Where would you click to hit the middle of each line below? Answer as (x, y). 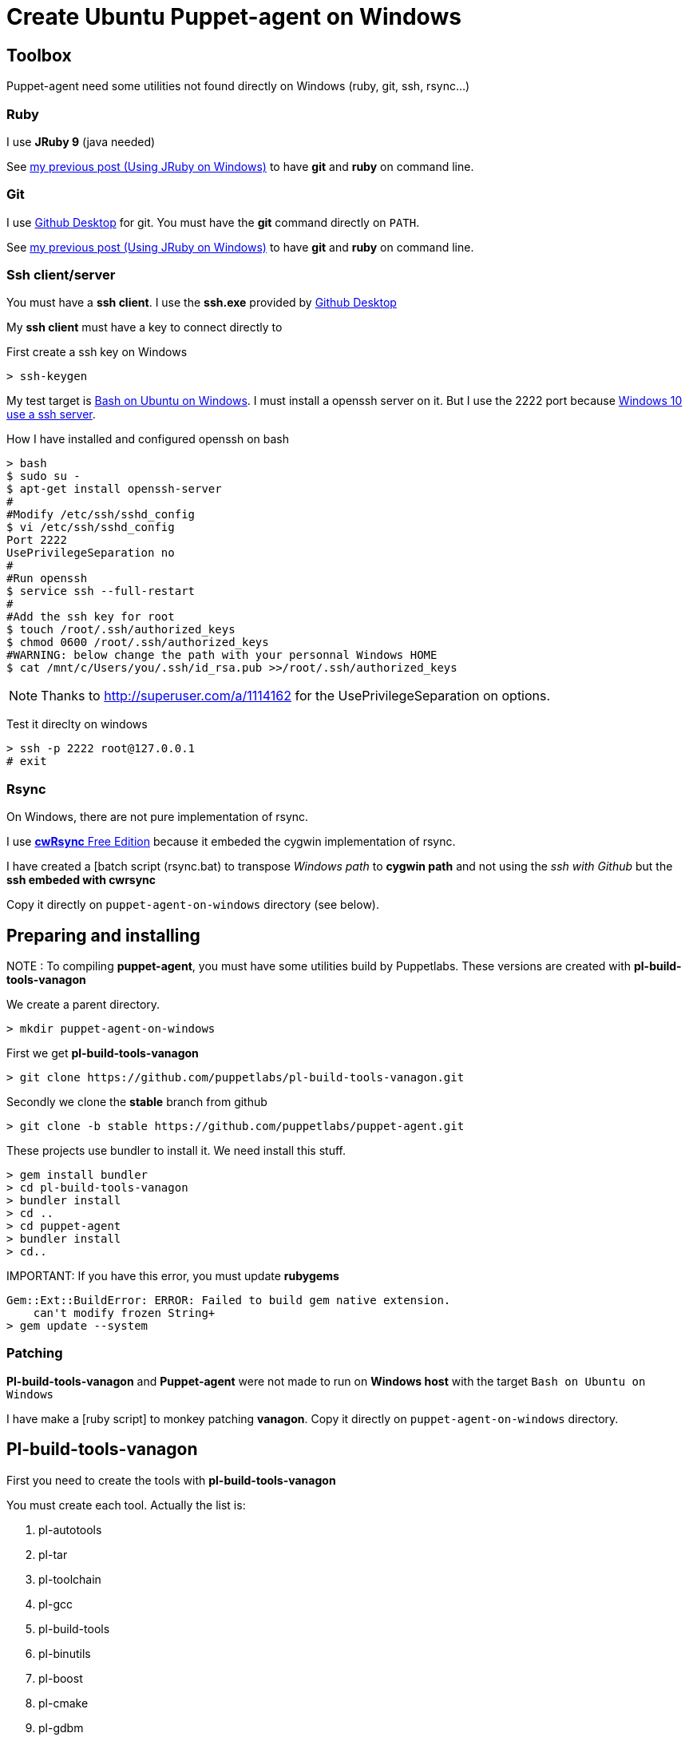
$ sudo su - (44, 476)
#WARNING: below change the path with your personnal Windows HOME (222, 655)
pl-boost (61, 1678)
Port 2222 (37, 540)
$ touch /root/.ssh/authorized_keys (121, 630)
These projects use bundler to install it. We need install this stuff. (176, 1151)
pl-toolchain (70, 1579)
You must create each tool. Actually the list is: (126, 1505)
